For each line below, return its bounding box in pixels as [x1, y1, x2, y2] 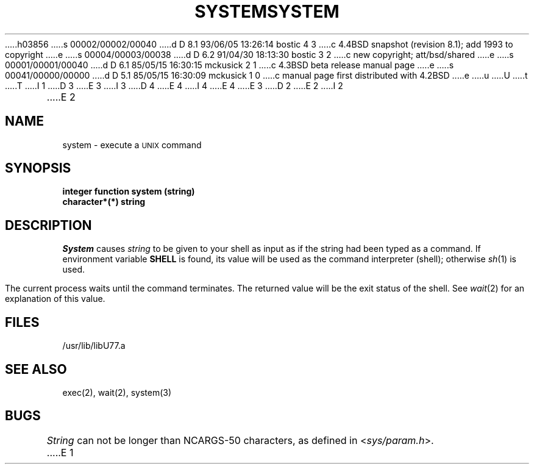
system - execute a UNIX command [62, 139, 202, 150]
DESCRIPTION [5, 217, 92, 233]
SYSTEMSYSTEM [194, 1, 340, 22]
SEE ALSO [5, 361, 67, 377]
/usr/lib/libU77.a [62, 340, 126, 351]
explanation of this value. [5, 293, 105, 304]
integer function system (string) [62, 186, 195, 197]
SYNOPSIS [5, 160, 71, 176]
